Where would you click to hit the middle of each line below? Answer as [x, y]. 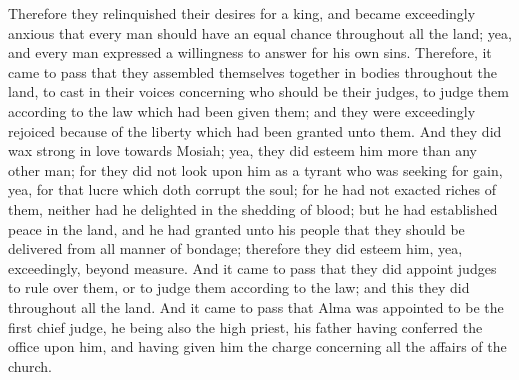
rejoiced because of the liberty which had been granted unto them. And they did [255, 130]
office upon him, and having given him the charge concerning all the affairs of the [257, 346]
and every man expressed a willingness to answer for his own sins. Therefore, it [250, 52]
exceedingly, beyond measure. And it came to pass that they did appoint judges [252, 267]
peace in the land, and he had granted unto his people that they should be [236, 228]
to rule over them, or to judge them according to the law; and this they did [239, 287]
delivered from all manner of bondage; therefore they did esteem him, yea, [235, 248]
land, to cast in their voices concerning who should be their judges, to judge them [258, 91]
